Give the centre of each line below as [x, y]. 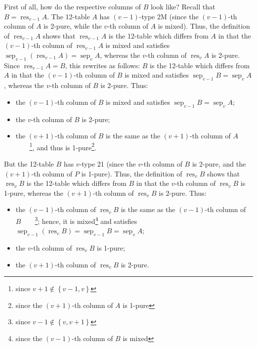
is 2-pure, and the [219, 163]
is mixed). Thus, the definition [204, 26]
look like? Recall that [183, 6]
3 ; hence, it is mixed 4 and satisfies [86, 220]
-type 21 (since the [107, 163]
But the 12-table [29, 163]
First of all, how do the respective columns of [72, 6]
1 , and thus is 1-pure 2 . [63, 146]
